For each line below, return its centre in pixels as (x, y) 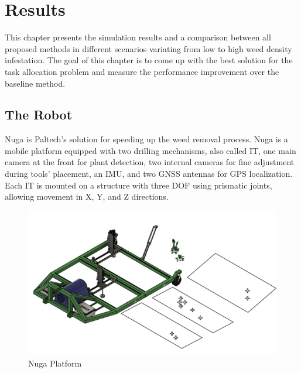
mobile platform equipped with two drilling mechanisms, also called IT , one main (150, 150)
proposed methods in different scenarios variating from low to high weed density (148, 48)
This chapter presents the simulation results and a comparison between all (138, 37)
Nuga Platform (55, 363)
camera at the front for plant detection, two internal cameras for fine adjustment (150, 162)
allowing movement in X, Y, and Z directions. (87, 196)
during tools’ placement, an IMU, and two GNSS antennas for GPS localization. (149, 174)
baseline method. (35, 83)
